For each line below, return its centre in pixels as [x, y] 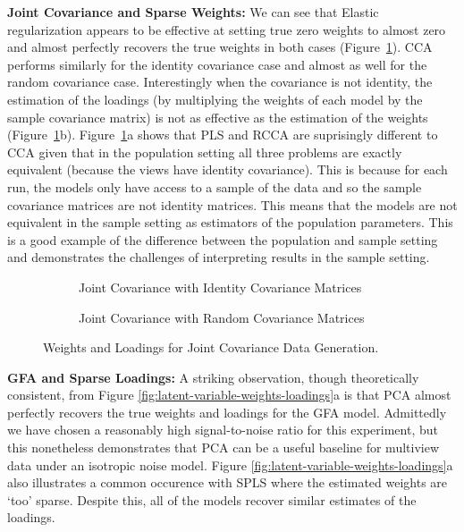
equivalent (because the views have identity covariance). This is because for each [228, 169]
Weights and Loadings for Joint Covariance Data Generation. [211, 347]
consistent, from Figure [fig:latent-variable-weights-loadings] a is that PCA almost [229, 395]
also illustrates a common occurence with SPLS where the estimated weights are [228, 482]
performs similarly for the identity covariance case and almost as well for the [217, 64]
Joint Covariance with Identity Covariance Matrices [220, 287]
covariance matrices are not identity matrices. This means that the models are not [232, 204]
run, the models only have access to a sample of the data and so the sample [215, 186]
